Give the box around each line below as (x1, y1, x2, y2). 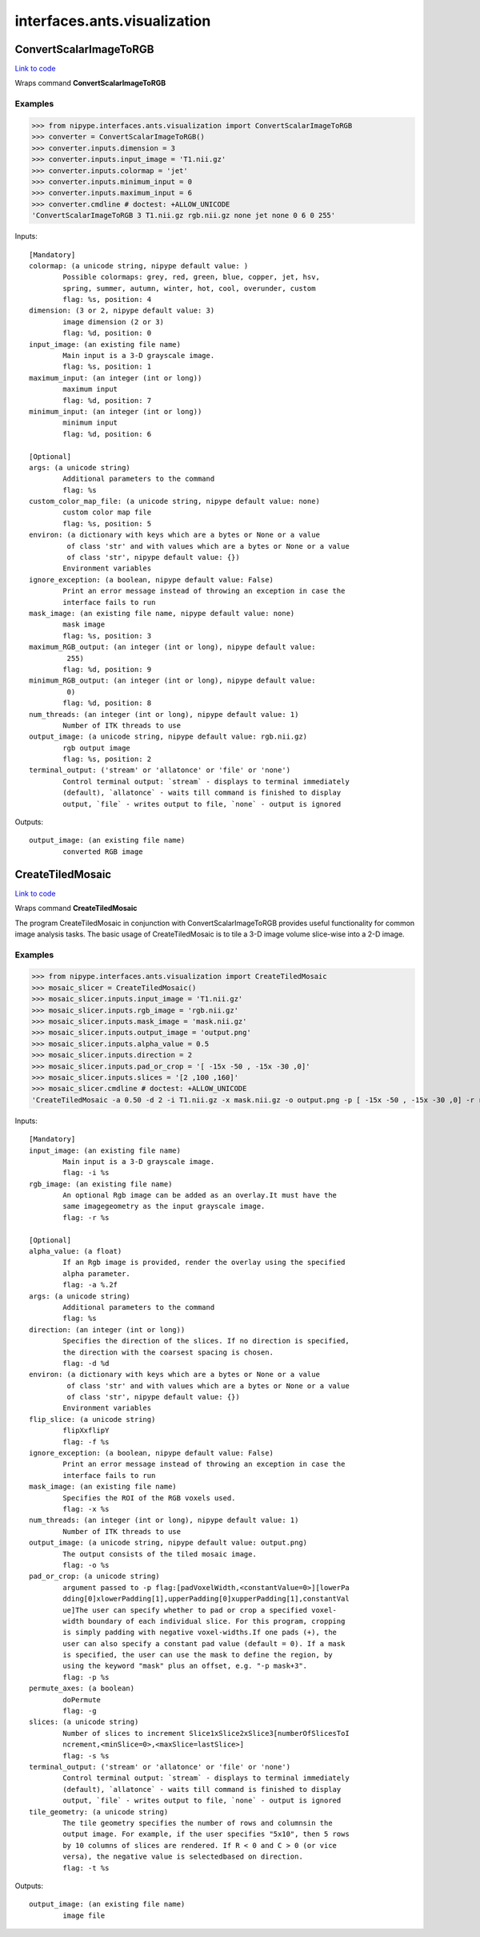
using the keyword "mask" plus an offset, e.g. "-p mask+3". (62, 1661, 308, 1670)
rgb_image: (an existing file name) (29, 1179, 173, 1189)
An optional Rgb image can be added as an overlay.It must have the (62, 1190, 338, 1200)
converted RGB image (62, 847, 143, 856)
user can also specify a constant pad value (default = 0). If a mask (62, 1639, 346, 1648)
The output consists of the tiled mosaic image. (62, 1549, 258, 1558)
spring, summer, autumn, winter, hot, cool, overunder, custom (62, 284, 316, 292)
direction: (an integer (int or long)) (29, 1325, 186, 1334)
